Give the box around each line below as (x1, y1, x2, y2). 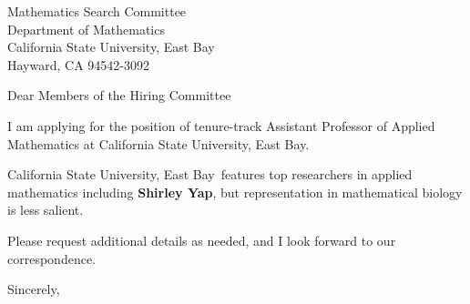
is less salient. (7, 200, 84, 219)
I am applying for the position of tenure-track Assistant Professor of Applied (7, 116, 435, 135)
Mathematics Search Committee (7, 2, 187, 20)
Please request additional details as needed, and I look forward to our (7, 230, 396, 249)
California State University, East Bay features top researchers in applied (7, 165, 413, 184)
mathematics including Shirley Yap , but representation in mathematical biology (7, 182, 463, 201)
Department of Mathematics (7, 19, 165, 38)
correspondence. (7, 248, 96, 268)
